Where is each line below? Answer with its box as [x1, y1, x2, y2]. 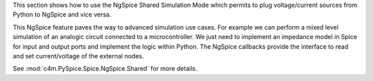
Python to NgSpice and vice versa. [12, 10, 112, 19]
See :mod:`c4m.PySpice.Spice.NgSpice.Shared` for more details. [12, 65, 198, 73]
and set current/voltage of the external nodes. [12, 51, 144, 60]
